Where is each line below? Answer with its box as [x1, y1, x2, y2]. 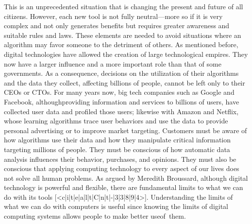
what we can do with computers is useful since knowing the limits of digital [4, 201, 229, 211]
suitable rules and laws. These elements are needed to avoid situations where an [4, 30, 241, 40]
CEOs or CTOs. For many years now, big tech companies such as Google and [4, 87, 235, 97]
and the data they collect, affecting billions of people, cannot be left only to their [4, 77, 245, 87]
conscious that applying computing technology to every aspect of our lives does [4, 163, 239, 173]
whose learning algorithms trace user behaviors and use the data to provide [4, 116, 228, 126]
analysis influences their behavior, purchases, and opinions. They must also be [4, 154, 236, 164]
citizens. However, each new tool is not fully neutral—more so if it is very [4, 11, 223, 21]
